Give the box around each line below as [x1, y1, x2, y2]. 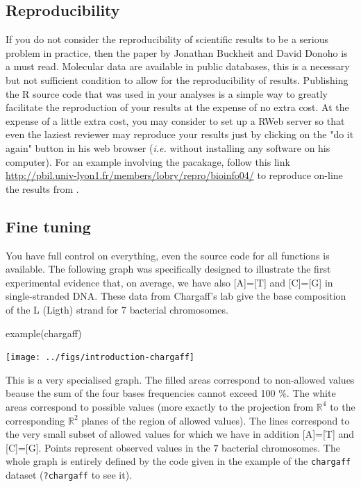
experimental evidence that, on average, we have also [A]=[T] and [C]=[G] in [6, 275, 333, 289]
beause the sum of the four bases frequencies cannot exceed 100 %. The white [6, 386, 336, 400]
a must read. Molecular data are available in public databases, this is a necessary [6, 59, 350, 74]
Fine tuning [6, 215, 91, 237]
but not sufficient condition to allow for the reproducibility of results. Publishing [6, 72, 349, 87]
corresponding [6, 413, 65, 427]
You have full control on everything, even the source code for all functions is [6, 248, 330, 262]
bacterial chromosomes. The [221, 440, 340, 454]
